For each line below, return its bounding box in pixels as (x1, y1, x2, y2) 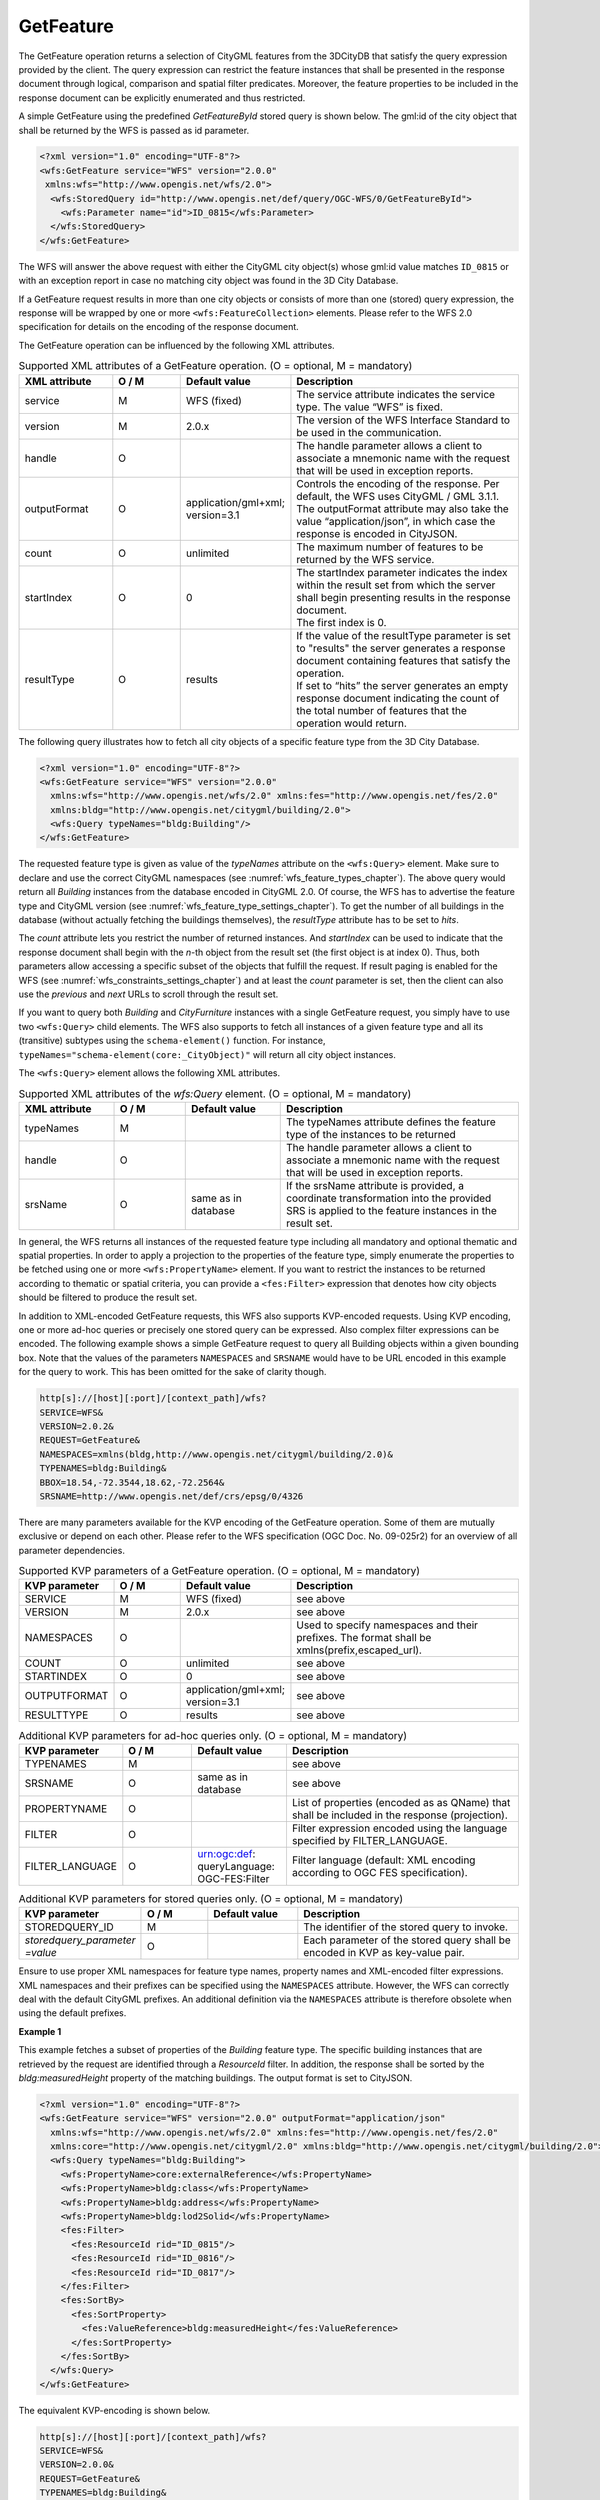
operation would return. (296, 716, 407, 730)
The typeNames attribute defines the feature (286, 1115, 497, 1129)
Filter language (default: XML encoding (291, 1853, 476, 1867)
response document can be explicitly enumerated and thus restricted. (18, 91, 306, 104)
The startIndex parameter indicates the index (296, 565, 509, 579)
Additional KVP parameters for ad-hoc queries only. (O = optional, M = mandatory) (18, 1728, 408, 1742)
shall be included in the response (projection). (291, 1808, 509, 1822)
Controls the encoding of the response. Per (296, 476, 500, 490)
